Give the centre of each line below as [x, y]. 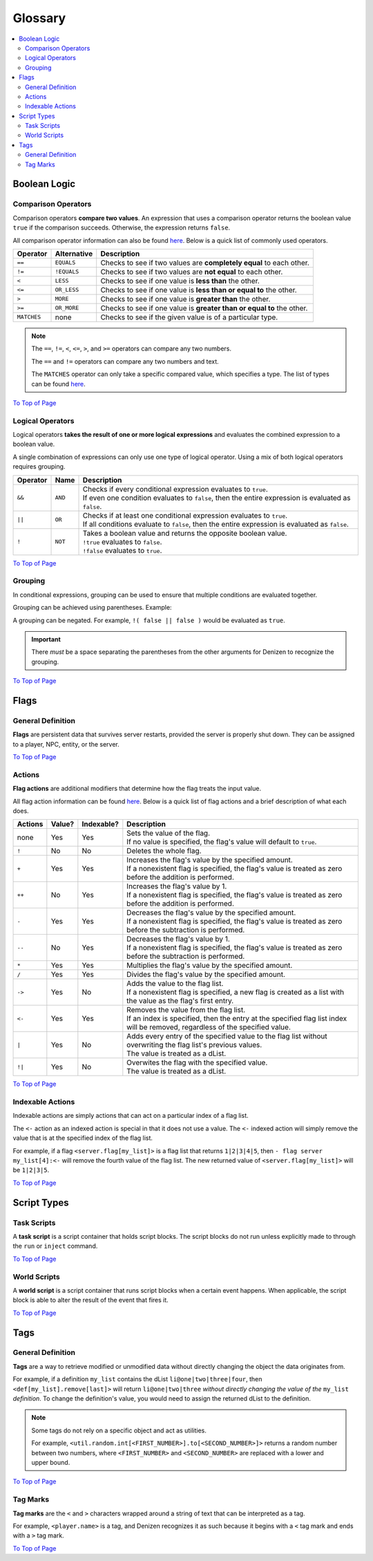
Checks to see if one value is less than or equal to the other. [199, 290]
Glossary [39, 18]
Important [46, 639]
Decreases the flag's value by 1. [179, 939]
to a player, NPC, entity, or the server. [66, 744]
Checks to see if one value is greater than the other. [185, 299]
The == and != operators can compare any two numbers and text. [125, 361]
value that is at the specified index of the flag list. [83, 1138]
